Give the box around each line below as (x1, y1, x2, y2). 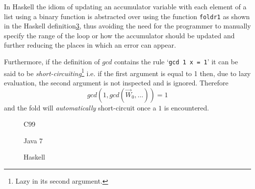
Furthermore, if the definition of (4, 56, 100, 67)
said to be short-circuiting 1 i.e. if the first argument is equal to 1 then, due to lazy (4, 66, 251, 78)
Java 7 (24, 135, 43, 145)
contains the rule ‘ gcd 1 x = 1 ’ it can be (114, 56, 238, 67)
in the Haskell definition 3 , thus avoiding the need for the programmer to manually (4, 21, 251, 31)
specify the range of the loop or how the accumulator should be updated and (4, 30, 235, 40)
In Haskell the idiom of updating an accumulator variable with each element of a (4, 1, 247, 11)
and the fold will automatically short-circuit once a (4, 102, 156, 112)
